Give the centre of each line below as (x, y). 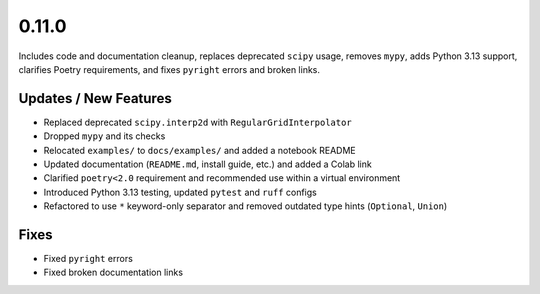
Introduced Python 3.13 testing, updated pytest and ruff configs (180, 192)
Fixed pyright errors (88, 259)
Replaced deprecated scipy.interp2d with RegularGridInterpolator (197, 122)
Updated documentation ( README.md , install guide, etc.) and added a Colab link (207, 164)
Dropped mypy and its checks (104, 136)
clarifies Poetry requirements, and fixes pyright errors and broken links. (169, 69)
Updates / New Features (95, 98)
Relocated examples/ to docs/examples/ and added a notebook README (200, 150)
